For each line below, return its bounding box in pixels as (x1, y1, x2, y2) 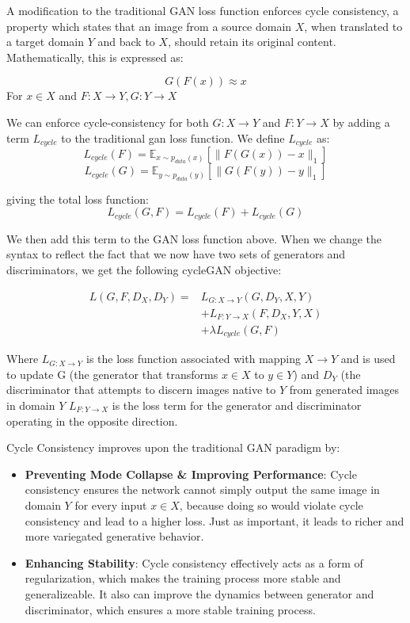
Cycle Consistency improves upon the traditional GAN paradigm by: (6, 439, 340, 456)
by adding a (332, 113, 390, 130)
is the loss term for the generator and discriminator (112, 396, 362, 413)
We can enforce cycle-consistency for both (6, 113, 209, 130)
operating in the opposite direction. (6, 412, 178, 429)
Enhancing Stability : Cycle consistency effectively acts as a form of (25, 554, 363, 571)
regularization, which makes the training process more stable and (25, 570, 341, 587)
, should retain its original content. (168, 33, 336, 50)
